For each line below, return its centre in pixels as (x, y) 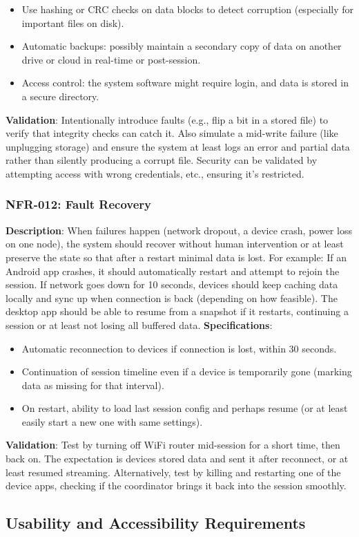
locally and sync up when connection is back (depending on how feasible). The (172, 298)
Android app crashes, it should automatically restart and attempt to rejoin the (173, 271)
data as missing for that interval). (93, 385)
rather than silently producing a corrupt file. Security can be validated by (162, 160)
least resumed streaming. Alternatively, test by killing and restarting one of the (173, 472)
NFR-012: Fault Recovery (79, 204)
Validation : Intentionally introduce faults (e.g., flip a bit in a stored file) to (167, 119)
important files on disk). (73, 22)
